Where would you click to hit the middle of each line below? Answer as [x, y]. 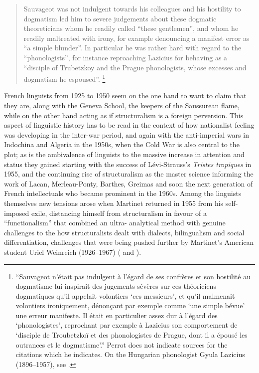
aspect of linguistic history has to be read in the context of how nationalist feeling [129, 125]
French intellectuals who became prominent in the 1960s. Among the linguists [123, 193]
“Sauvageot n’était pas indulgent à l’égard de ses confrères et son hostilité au [133, 276]
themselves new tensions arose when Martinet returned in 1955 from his [114, 203]
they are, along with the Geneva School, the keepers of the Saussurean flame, [122, 105]
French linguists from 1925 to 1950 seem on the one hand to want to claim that [125, 95]
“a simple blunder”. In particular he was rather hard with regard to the [132, 48]
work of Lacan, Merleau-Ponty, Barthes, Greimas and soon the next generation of [129, 183]
